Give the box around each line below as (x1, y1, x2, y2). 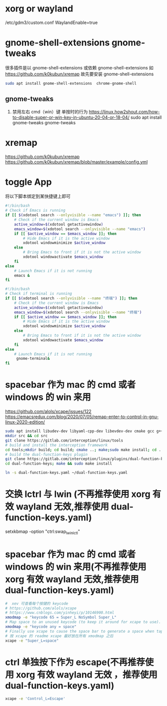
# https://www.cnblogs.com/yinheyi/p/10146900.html (5, 610, 114, 615)
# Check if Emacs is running (5, 208, 66, 213)
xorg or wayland (5, 3, 74, 14)
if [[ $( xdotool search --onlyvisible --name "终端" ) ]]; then (5, 296, 138, 301)
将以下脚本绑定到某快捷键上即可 (5, 193, 71, 200)
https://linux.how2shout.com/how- (88, 108, 160, 115)
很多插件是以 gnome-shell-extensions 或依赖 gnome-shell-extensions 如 (5, 64, 154, 70)
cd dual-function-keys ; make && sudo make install (5, 461, 112, 467)
